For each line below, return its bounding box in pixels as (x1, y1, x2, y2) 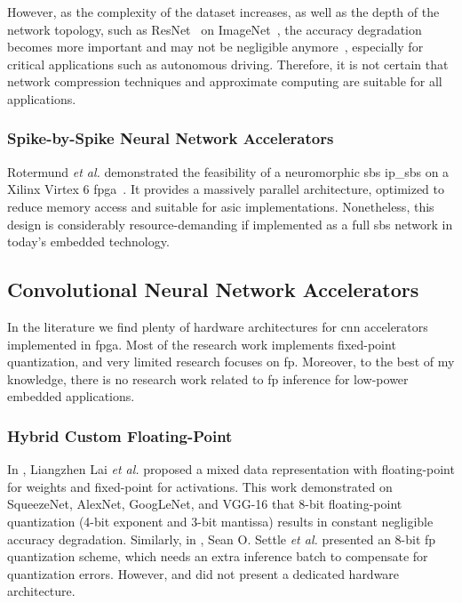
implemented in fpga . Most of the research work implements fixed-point (7, 334, 396, 353)
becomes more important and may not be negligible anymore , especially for (7, 37, 424, 56)
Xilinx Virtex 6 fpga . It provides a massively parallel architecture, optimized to (7, 180, 445, 198)
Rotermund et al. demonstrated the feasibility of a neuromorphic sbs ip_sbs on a (7, 162, 450, 181)
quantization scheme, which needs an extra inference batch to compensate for (7, 547, 428, 566)
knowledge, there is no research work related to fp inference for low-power (7, 369, 409, 388)
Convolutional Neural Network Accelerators (7, 276, 419, 303)
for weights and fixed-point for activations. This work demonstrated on (7, 477, 393, 495)
